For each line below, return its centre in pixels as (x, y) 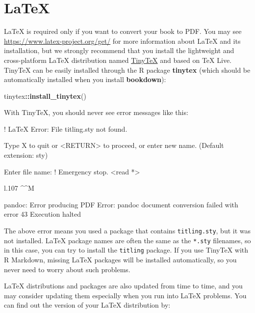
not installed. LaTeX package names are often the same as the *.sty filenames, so (127, 240)
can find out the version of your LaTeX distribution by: (87, 305)
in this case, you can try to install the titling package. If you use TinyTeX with (126, 250)
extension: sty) (26, 155)
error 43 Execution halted (43, 214)
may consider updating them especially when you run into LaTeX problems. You (125, 295)
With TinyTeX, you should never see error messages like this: (96, 112)
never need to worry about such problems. (67, 269)
